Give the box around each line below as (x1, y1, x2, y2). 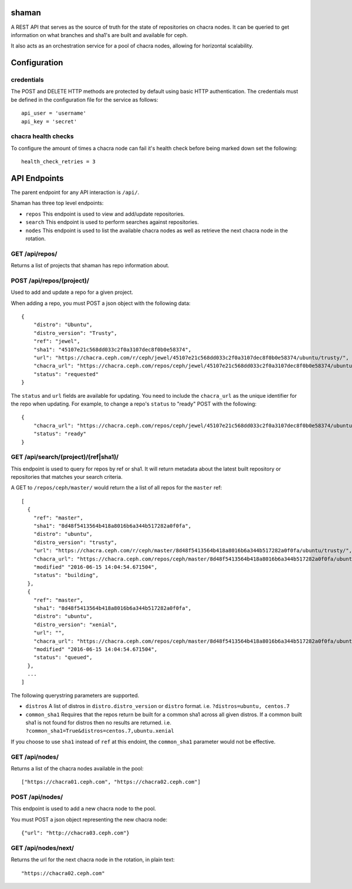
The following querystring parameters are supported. (11, 692, 140, 699)
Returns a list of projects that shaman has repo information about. (11, 262, 170, 269)
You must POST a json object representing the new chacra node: (11, 816, 167, 823)
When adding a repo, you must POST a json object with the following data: (11, 300, 191, 307)
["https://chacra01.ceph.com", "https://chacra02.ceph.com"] (21, 779, 201, 786)
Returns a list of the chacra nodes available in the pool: (11, 764, 144, 772)
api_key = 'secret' (21, 118, 77, 125)
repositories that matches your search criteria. (11, 474, 123, 481)
